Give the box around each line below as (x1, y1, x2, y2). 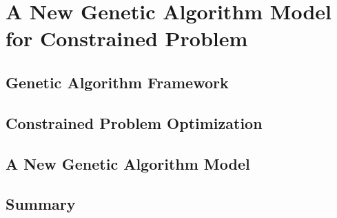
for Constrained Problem (6, 24, 248, 52)
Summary (6, 193, 76, 215)
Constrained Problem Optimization (6, 112, 263, 133)
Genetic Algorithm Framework (6, 71, 229, 92)
